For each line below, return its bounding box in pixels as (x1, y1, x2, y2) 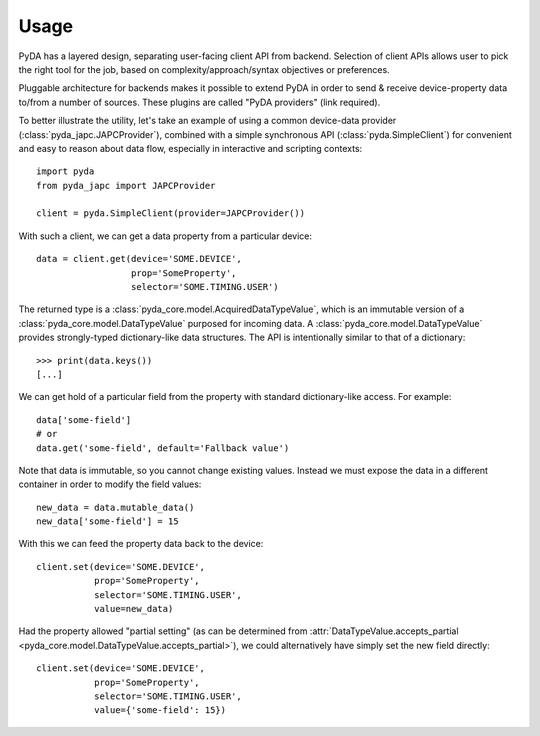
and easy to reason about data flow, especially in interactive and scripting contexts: (18, 142, 363, 154)
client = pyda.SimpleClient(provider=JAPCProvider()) (36, 208, 305, 219)
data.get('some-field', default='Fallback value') (36, 442, 290, 454)
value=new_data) (93, 603, 174, 615)
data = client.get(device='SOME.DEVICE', (36, 253, 242, 265)
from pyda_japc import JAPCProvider (36, 180, 216, 191)
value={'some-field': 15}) (93, 705, 227, 716)
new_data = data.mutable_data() (36, 501, 195, 513)
